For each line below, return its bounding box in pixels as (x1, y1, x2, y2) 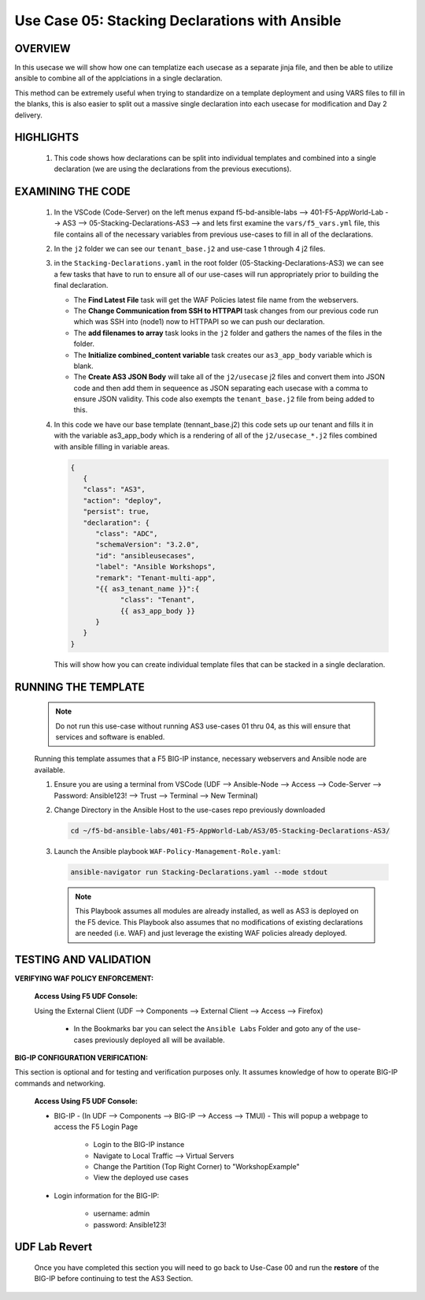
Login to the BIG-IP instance (93, 1140, 185, 1149)
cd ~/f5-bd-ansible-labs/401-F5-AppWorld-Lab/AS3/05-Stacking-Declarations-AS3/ (70, 826, 390, 835)
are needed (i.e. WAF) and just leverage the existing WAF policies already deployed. (75, 929, 348, 938)
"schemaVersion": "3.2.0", (95, 540, 200, 549)
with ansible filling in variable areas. (54, 441, 170, 451)
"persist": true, (83, 507, 150, 516)
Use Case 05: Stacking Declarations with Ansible (14, 12, 342, 29)
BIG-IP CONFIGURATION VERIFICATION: (14, 1052, 149, 1062)
